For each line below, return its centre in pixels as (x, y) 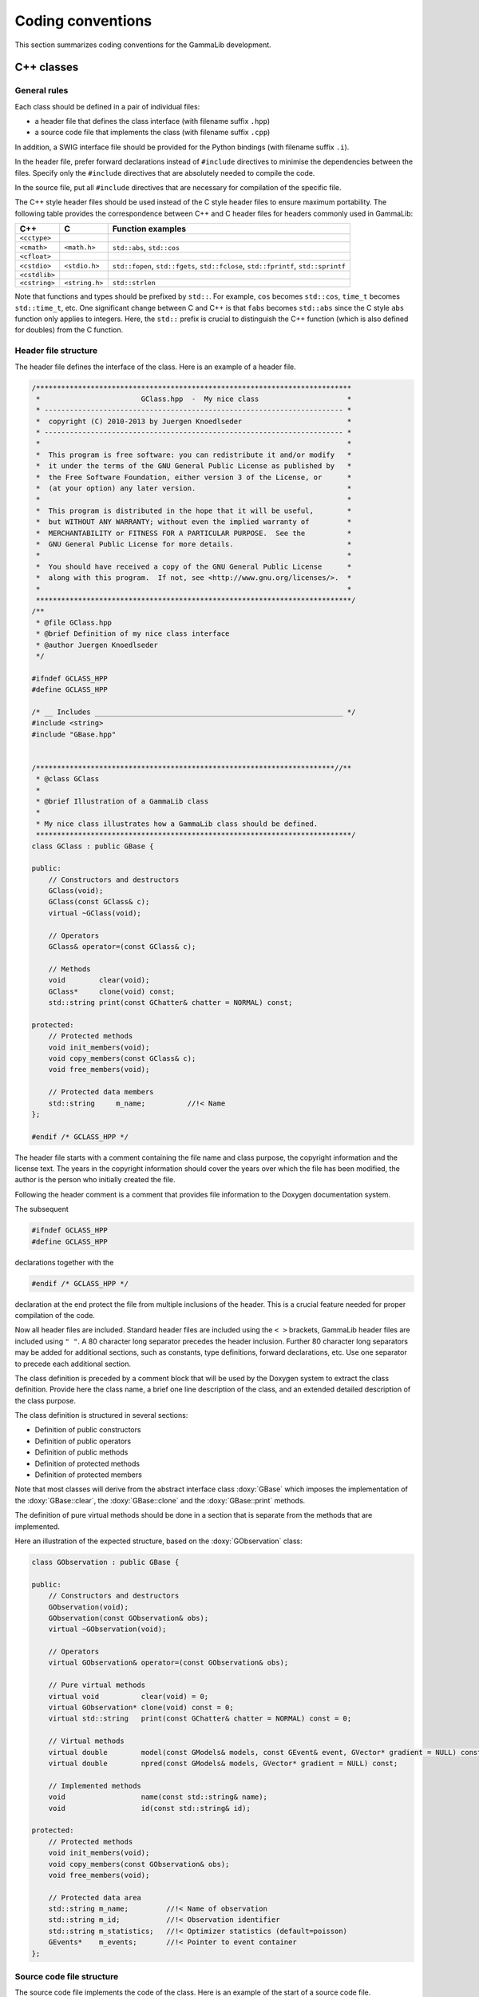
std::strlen (134, 283)
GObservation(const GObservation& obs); (129, 1618)
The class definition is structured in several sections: (101, 1415)
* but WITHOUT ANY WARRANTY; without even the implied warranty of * (194, 522)
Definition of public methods (81, 1452)
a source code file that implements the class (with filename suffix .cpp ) (152, 133)
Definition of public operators (83, 1441)
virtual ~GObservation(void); (107, 1629)
